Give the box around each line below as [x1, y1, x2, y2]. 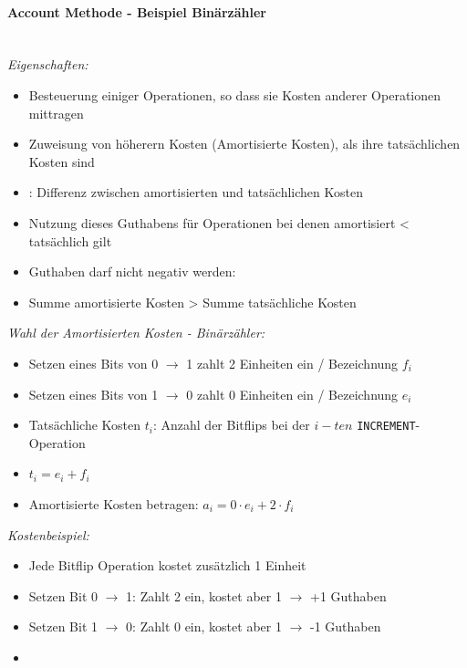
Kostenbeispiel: [7, 525, 89, 544]
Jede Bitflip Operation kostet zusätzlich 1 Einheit [28, 556, 306, 575]
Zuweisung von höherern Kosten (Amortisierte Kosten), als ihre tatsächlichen [28, 134, 461, 153]
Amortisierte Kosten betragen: [28, 494, 199, 513]
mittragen [28, 103, 84, 122]
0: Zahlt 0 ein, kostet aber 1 [126, 617, 282, 636]
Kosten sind [28, 151, 95, 171]
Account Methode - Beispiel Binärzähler [7, 2, 266, 21]
